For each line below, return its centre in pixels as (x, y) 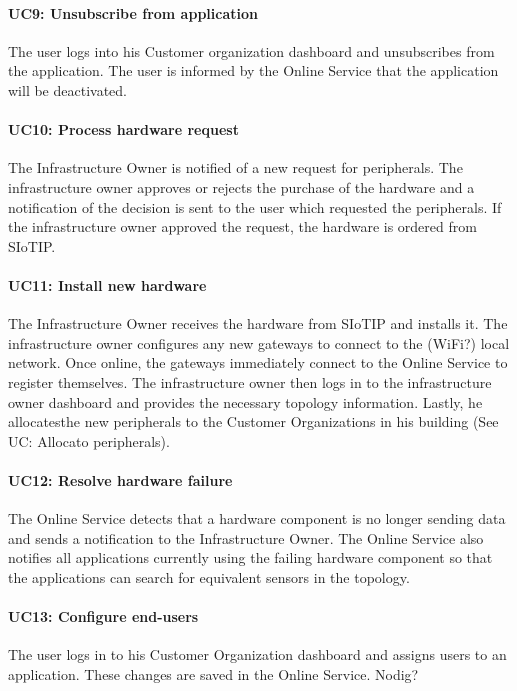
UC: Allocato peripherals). (89, 440)
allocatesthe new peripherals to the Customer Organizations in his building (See (253, 421)
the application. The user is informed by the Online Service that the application (253, 70)
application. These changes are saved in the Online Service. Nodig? (213, 673)
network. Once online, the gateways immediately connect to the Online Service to (258, 362)
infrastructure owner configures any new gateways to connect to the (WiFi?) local (259, 342)
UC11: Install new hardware (107, 284)
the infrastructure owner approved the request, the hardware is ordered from (242, 226)
